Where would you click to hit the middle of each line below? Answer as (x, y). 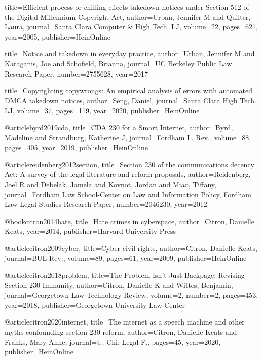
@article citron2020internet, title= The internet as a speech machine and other (125, 322)
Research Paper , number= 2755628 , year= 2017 (76, 73)
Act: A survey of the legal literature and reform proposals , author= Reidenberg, (128, 174)
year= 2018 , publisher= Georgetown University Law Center (95, 304)
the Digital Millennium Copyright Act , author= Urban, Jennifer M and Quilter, (128, 16)
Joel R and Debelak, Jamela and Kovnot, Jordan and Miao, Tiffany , (110, 184)
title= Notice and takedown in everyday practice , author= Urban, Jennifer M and (130, 53)
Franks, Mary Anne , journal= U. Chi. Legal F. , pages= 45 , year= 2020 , (113, 341)
